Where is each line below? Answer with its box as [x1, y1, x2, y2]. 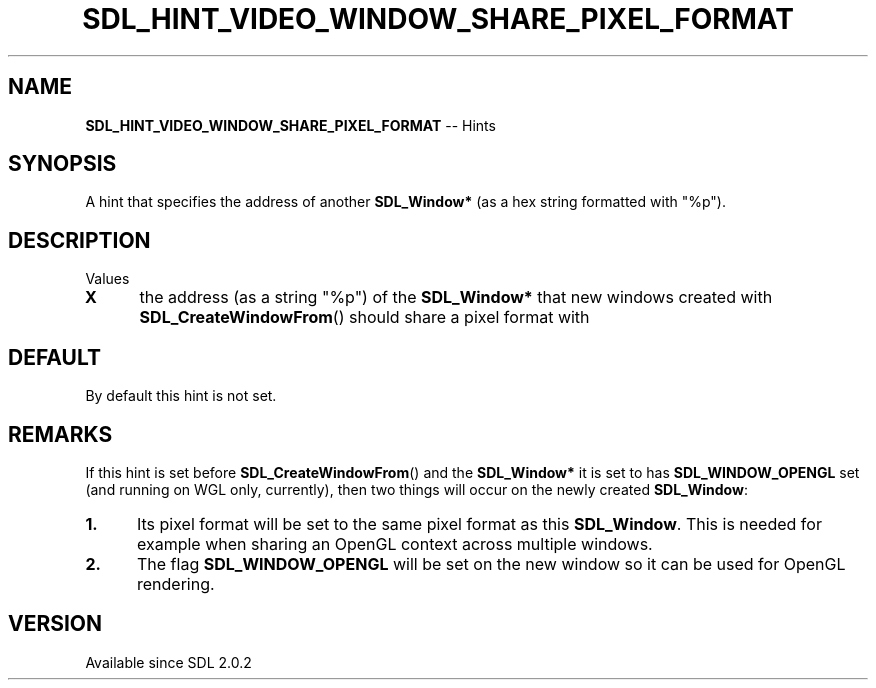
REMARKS [8, 421, 113, 447]
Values [85, 270, 130, 288]
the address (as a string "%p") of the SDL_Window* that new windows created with [139, 287, 773, 308]
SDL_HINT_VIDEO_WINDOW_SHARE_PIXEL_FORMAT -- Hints [85, 116, 496, 134]
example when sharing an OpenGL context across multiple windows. [136, 533, 653, 554]
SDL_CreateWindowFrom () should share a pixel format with [139, 307, 590, 328]
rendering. [136, 573, 215, 594]
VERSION [8, 611, 103, 637]
